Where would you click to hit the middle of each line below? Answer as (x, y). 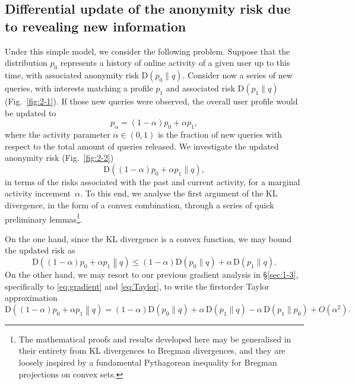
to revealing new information (96, 26)
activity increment (38, 193)
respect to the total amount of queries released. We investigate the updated (142, 146)
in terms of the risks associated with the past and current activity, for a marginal (153, 181)
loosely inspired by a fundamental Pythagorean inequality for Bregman (148, 362)
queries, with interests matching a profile (79, 88)
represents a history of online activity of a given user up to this (175, 63)
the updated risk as (40, 250)
